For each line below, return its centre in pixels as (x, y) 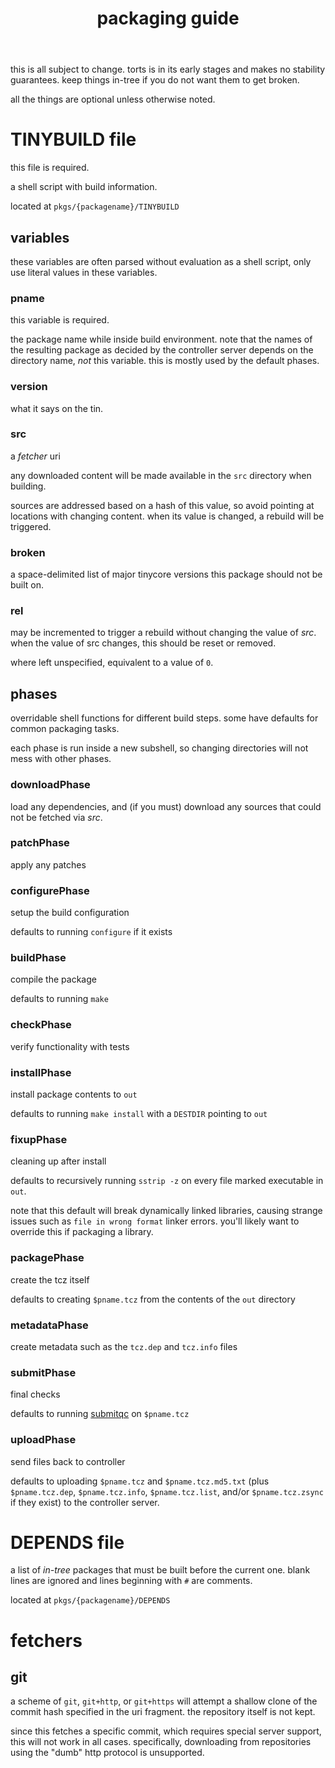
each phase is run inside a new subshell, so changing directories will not (159, 748)
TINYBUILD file (73, 139)
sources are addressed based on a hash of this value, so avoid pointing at (162, 505)
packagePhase (47, 1258)
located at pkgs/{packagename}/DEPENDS (90, 1600)
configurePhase (50, 890)
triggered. (31, 526)
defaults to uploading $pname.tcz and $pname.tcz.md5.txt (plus (140, 1481)
